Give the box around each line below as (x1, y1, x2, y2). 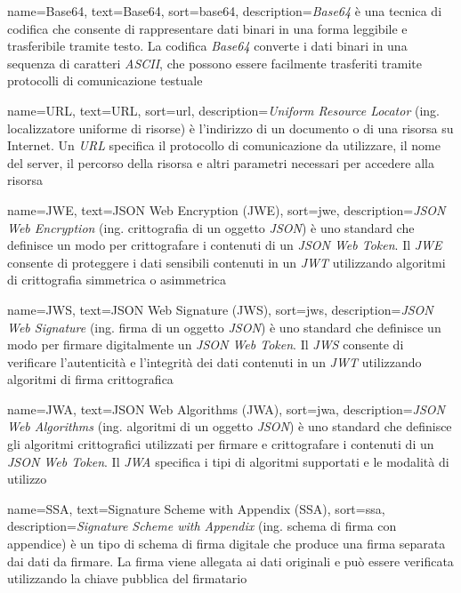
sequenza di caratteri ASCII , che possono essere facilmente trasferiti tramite (7, 53, 422, 72)
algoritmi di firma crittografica (7, 370, 174, 389)
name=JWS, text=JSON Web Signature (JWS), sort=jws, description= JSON (7, 300, 433, 318)
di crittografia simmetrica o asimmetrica (7, 270, 227, 289)
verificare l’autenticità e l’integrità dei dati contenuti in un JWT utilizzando (7, 352, 422, 371)
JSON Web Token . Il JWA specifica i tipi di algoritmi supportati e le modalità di (7, 452, 449, 470)
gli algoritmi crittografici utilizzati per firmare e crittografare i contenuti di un (7, 435, 434, 453)
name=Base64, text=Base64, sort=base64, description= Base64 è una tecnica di (7, 2, 442, 20)
